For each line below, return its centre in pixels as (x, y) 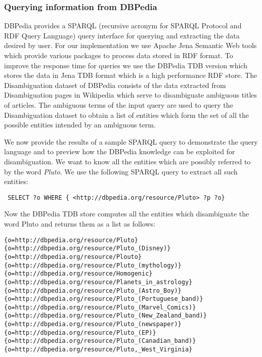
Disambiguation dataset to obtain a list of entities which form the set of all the (126, 115)
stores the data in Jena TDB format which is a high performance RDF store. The (131, 75)
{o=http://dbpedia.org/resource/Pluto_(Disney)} (88, 249)
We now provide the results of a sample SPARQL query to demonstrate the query (131, 141)
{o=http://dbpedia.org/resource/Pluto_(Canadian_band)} (100, 341)
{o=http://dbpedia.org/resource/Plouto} (73, 257)
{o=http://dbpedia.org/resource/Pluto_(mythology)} (93, 265)
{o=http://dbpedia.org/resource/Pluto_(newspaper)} (93, 324)
